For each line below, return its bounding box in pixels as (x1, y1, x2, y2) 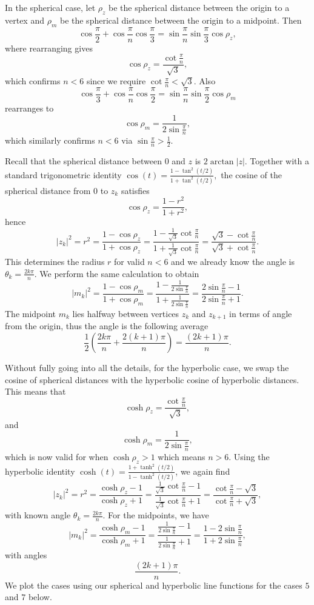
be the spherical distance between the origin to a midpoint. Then (59, 13, 302, 26)
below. (28, 590, 52, 603)
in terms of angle (229, 307, 292, 320)
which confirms (5, 75, 61, 87)
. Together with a (244, 155, 309, 167)
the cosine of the (221, 168, 282, 181)
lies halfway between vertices (72, 307, 179, 320)
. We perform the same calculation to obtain (34, 267, 199, 279)
